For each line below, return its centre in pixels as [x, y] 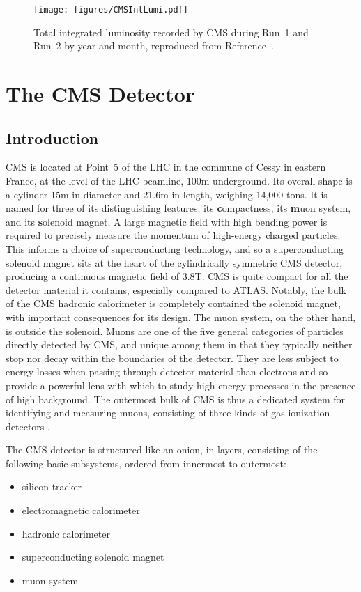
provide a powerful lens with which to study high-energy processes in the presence [181, 385]
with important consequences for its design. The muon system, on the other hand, [181, 317]
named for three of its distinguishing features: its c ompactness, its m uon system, [178, 208]
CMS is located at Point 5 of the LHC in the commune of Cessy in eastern [166, 167]
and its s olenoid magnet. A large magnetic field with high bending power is [167, 221]
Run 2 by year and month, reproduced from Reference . [154, 46]
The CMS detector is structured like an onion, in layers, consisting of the [162, 450]
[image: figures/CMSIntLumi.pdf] [111, 10]
